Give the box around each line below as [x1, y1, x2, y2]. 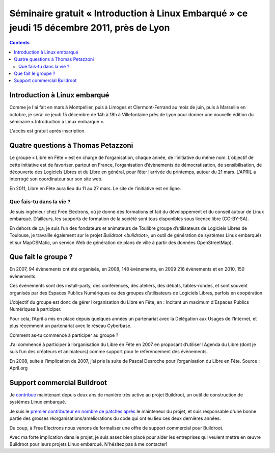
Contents [9, 40, 30, 46]
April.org [9, 365, 28, 371]
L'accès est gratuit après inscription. [9, 128, 86, 134]
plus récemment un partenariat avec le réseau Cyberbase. [9, 323, 132, 329]
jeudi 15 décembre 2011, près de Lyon [9, 22, 170, 33]
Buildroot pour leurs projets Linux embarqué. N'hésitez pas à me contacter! [9, 441, 168, 447]
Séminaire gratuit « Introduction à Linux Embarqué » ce [9, 8, 248, 19]
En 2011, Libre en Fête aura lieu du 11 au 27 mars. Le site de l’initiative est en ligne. [9, 185, 181, 191]
